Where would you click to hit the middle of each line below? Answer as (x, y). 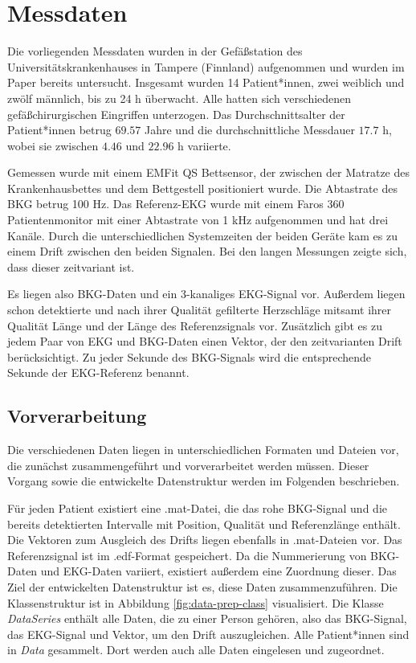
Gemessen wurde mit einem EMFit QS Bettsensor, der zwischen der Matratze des (208, 172)
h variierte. (204, 145)
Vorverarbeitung (77, 416)
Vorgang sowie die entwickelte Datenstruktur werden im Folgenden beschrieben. (204, 481)
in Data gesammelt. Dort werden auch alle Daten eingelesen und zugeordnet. (196, 650)
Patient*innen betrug (59, 130)
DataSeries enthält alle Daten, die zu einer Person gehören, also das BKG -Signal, (207, 618)
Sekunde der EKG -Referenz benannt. (98, 372)
